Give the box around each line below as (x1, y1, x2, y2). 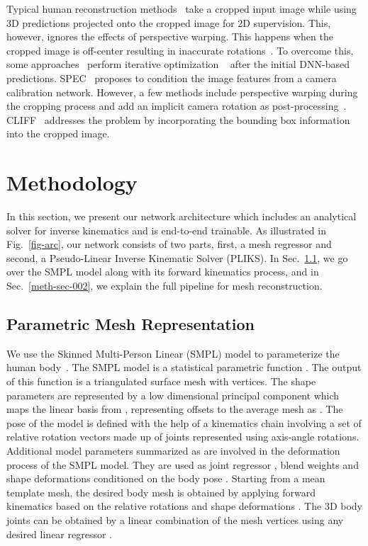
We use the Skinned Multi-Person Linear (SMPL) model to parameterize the (6, 346, 340, 360)
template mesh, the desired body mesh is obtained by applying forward (6, 484, 316, 499)
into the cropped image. (6, 126, 110, 141)
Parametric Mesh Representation (6, 313, 255, 335)
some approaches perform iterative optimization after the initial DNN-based (6, 57, 350, 72)
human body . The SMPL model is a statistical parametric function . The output (6, 360, 362, 375)
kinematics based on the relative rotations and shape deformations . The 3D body (6, 499, 362, 513)
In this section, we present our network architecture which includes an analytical (6, 209, 357, 224)
